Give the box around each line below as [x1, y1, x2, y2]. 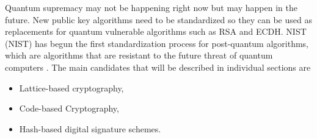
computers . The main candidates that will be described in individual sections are [5, 60, 311, 73]
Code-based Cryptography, [19, 102, 119, 115]
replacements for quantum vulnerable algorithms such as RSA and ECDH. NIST [5, 25, 307, 38]
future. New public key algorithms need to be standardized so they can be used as [5, 13, 312, 26]
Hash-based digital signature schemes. [19, 122, 161, 135]
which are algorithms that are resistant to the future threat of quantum [5, 49, 273, 62]
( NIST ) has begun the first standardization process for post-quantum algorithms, [5, 37, 309, 49]
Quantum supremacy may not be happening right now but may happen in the [5, 1, 297, 13]
